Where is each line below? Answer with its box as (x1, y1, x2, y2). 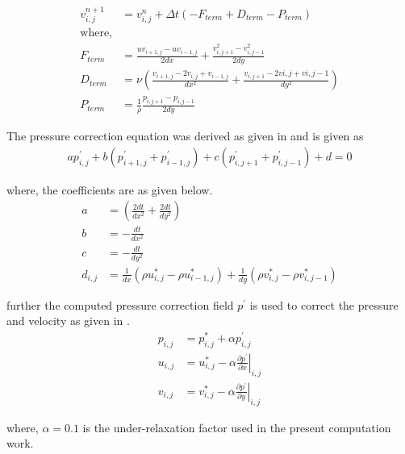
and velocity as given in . (6, 312, 130, 329)
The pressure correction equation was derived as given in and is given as (6, 127, 364, 144)
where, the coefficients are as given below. (6, 181, 213, 198)
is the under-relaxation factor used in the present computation (82, 419, 391, 435)
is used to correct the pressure (249, 296, 399, 313)
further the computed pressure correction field (6, 296, 234, 313)
